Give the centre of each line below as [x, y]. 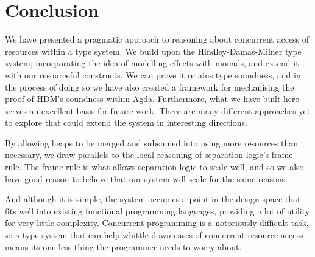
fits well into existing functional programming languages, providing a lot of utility [157, 211]
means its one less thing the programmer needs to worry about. [123, 246]
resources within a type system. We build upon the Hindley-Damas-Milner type [153, 51]
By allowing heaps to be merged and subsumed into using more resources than [152, 142]
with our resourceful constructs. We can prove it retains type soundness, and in [153, 74]
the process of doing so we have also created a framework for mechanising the [150, 87]
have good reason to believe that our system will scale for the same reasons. [147, 178]
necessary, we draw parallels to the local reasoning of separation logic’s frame [149, 155]
